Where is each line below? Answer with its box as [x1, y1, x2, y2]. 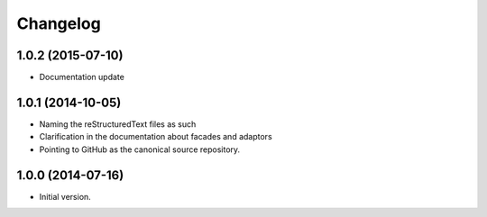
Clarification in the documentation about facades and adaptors [39, 131, 272, 142]
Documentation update [39, 72, 125, 83]
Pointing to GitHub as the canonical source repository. [39, 144, 241, 155]
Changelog [16, 14, 101, 33]
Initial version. [39, 191, 92, 202]
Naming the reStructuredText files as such [39, 118, 197, 130]
